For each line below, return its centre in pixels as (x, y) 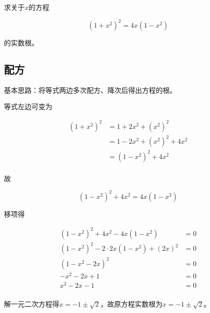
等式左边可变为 (28, 106)
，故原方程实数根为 (131, 304)
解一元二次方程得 (32, 304)
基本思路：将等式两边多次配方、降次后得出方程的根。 (90, 90)
